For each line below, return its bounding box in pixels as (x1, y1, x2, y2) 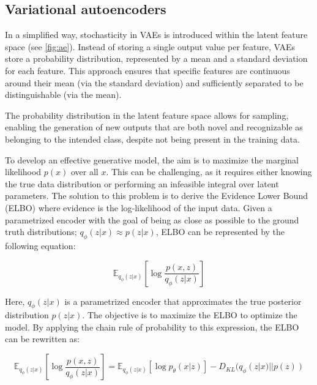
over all (71, 165, 99, 178)
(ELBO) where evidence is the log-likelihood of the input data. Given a (5, 201, 272, 214)
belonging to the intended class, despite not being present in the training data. (5, 132, 300, 145)
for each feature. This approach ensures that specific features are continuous (5, 64, 290, 77)
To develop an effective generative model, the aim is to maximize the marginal (5, 153, 299, 166)
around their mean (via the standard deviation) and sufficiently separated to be (5, 76, 304, 89)
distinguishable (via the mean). (5, 88, 122, 101)
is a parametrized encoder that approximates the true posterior (64, 294, 302, 307)
